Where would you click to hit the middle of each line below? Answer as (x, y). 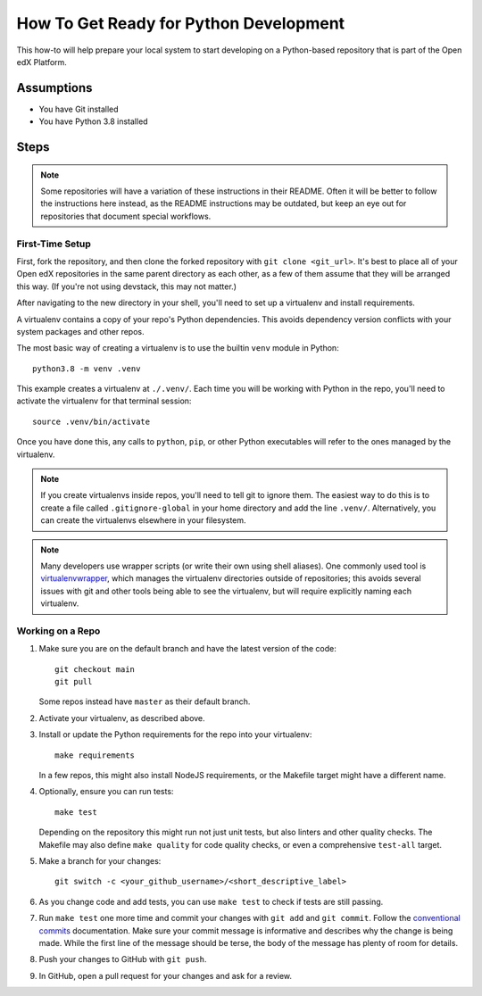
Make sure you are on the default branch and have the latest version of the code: (187, 649)
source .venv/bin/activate (91, 421)
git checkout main (95, 669)
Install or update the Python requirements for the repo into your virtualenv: (175, 735)
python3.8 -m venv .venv (87, 369)
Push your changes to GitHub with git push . (123, 959)
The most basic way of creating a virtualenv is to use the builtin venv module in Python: (178, 348)
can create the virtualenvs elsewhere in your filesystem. (143, 520)
